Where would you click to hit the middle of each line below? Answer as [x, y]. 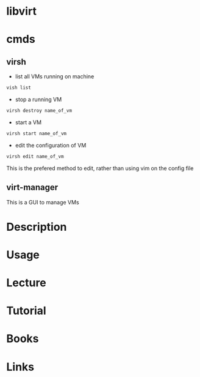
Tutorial [27, 311]
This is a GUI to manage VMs [43, 202]
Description [37, 227]
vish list [19, 88]
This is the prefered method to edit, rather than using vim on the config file [100, 168]
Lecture [27, 283]
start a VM [28, 122]
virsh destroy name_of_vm [39, 111]
